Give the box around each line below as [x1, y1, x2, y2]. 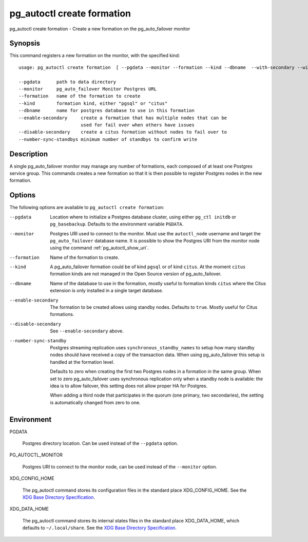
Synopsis [9, 39, 41, 48]
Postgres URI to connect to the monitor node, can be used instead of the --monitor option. [22, 463, 218, 470]
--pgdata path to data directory [18, 79, 117, 85]
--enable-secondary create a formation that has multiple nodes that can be [18, 115, 227, 121]
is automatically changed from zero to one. [50, 399, 141, 405]
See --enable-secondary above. [50, 328, 124, 334]
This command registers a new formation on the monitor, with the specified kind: [9, 52, 180, 59]
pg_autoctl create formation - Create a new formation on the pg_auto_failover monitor [9, 26, 190, 32]
